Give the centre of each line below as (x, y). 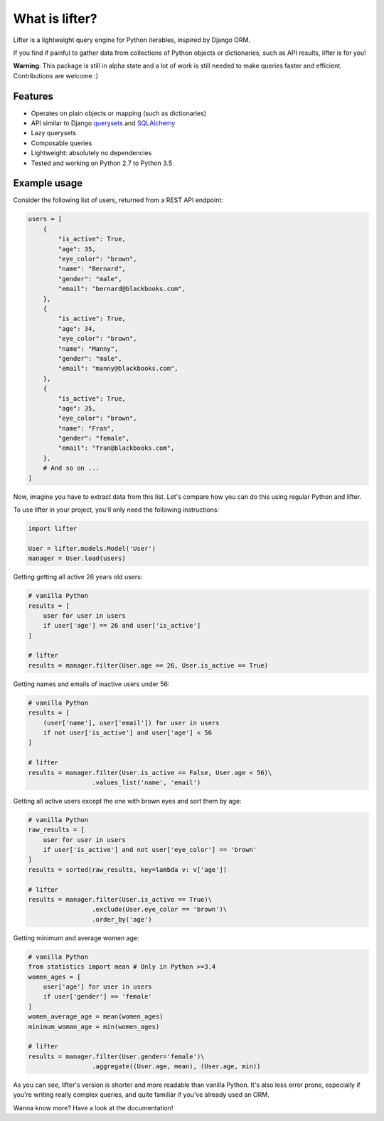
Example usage (48, 183)
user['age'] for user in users (97, 986)
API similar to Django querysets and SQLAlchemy (103, 123)
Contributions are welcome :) (56, 75)
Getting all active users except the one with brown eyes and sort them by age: (127, 801)
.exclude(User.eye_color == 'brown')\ (159, 910)
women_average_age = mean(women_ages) (96, 1017)
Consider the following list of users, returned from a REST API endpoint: (118, 200)
